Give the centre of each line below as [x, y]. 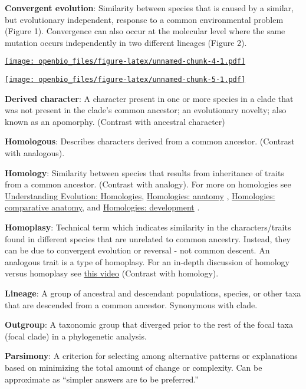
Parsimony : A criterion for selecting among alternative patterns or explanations [151, 356]
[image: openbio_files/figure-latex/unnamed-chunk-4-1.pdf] [125, 62]
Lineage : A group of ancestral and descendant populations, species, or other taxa [153, 293]
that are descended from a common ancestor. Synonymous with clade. [131, 304]
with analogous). [35, 153]
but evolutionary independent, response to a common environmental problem [144, 19]
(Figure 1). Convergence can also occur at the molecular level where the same [145, 31]
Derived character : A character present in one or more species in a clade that [149, 98]
